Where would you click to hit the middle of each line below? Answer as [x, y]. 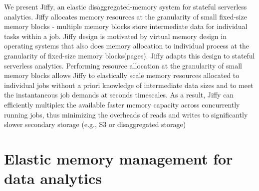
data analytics [53, 178]
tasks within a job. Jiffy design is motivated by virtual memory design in [115, 36]
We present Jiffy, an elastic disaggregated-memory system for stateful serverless [126, 6]
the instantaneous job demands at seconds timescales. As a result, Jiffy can [119, 95]
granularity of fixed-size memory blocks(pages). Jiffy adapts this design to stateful [129, 55]
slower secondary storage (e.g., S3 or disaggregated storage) [95, 124]
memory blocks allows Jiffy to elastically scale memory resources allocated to [122, 75]
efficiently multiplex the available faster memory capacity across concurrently [122, 104]
